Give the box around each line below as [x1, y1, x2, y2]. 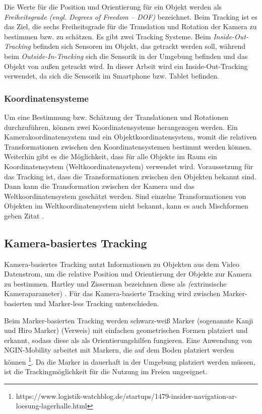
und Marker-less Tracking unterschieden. [34, 298, 159, 309]
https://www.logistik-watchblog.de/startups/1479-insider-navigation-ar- [16, 390, 237, 401]
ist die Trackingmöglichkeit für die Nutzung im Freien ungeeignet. [4, 366, 208, 377]
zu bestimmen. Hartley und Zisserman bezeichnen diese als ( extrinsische [4, 278, 227, 289]
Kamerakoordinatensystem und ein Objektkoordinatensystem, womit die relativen [4, 131, 257, 142]
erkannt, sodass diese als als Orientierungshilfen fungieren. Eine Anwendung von [4, 334, 252, 345]
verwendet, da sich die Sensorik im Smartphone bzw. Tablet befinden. [4, 71, 219, 81]
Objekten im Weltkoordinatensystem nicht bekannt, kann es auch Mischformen [4, 200, 248, 211]
